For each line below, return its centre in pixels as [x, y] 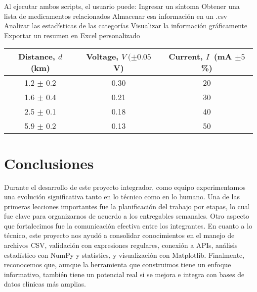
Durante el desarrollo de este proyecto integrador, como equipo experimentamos [125, 187]
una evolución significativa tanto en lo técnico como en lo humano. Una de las [122, 197]
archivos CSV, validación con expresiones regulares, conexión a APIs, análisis [121, 245]
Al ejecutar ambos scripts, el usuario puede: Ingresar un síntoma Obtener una [122, 6]
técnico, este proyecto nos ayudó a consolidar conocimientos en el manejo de [119, 235]
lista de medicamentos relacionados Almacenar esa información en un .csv [116, 16]
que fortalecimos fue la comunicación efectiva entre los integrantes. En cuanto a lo [128, 225]
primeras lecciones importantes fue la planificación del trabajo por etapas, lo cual [127, 206]
